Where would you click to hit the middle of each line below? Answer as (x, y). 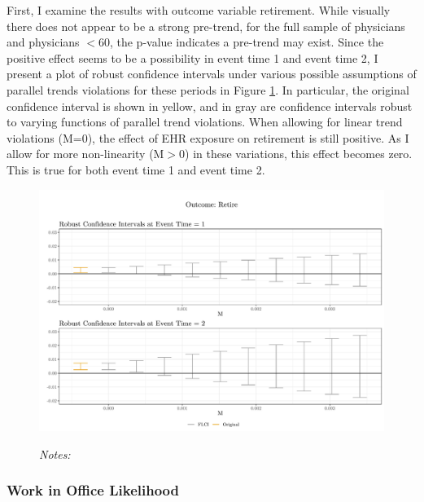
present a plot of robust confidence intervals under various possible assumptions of (212, 74)
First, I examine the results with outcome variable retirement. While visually (199, 10)
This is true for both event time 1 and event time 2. (136, 169)
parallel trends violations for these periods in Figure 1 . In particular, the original (208, 89)
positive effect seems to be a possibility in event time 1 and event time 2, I (192, 57)
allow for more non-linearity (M (85, 154)
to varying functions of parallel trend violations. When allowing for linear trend (205, 122)
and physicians (43, 42)
